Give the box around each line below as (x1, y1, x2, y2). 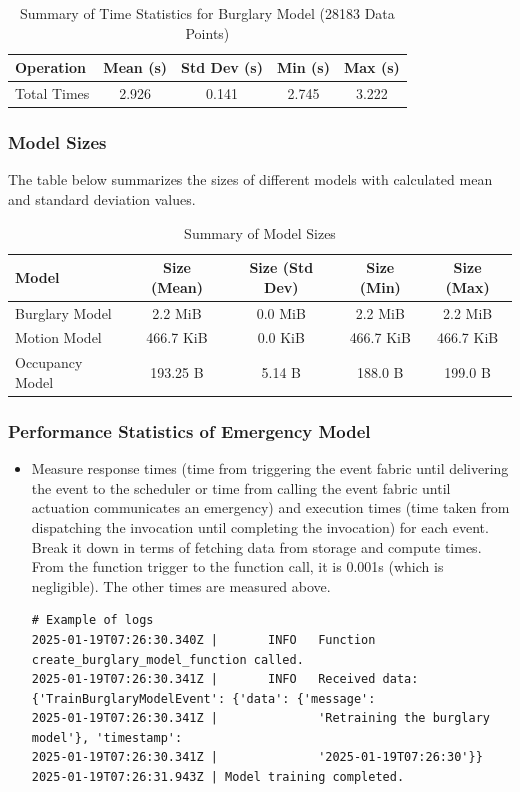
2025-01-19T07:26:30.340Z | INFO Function (31, 632, 376, 647)
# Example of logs (31, 613, 154, 628)
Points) (185, 22, 230, 43)
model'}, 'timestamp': (31, 730, 183, 745)
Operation (15, 57, 87, 78)
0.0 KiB (257, 327, 305, 348)
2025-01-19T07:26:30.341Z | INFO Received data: (31, 672, 419, 687)
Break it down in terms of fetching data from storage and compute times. (31, 536, 482, 557)
